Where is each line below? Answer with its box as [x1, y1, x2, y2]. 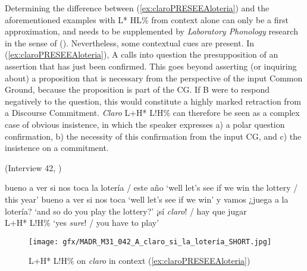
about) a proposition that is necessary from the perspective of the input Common [5, 71, 303, 84]
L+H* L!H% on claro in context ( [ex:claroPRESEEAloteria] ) [29, 254, 250, 267]
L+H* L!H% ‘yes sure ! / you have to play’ [5, 216, 159, 229]
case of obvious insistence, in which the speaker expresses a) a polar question [5, 118, 285, 130]
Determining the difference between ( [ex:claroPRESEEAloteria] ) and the [5, 2, 270, 14]
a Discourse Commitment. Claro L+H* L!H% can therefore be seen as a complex [5, 106, 300, 119]
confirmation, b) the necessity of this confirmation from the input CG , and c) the [5, 130, 302, 142]
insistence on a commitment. [5, 141, 109, 154]
